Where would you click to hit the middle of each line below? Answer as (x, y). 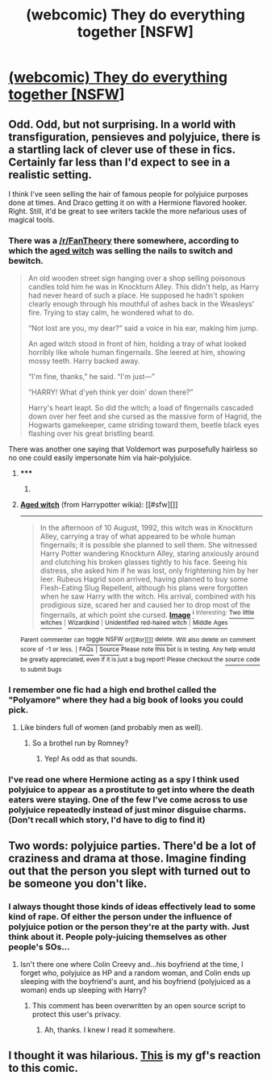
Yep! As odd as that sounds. (91, 758)
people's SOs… (39, 947)
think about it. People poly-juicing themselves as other (118, 937)
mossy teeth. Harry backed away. (84, 361)
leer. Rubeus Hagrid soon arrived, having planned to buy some (144, 579)
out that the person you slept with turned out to (130, 872)
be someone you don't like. (78, 884)
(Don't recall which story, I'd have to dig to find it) (107, 819)
